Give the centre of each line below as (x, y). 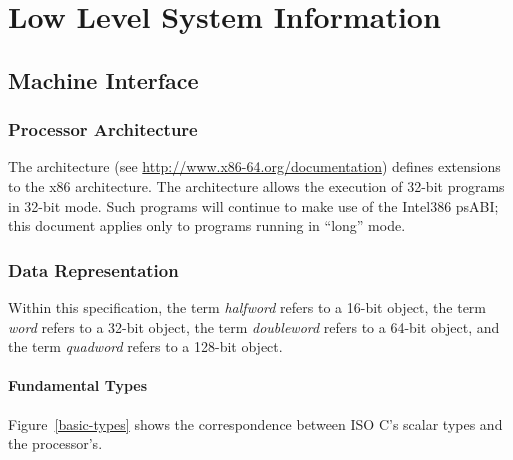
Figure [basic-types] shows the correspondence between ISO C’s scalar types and (255, 423)
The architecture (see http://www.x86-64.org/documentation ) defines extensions (254, 166)
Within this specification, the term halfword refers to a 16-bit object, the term (247, 306)
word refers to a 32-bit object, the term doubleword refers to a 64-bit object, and (254, 326)
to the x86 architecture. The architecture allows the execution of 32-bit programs (256, 185)
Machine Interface (103, 79)
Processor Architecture (103, 129)
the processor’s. (55, 443)
